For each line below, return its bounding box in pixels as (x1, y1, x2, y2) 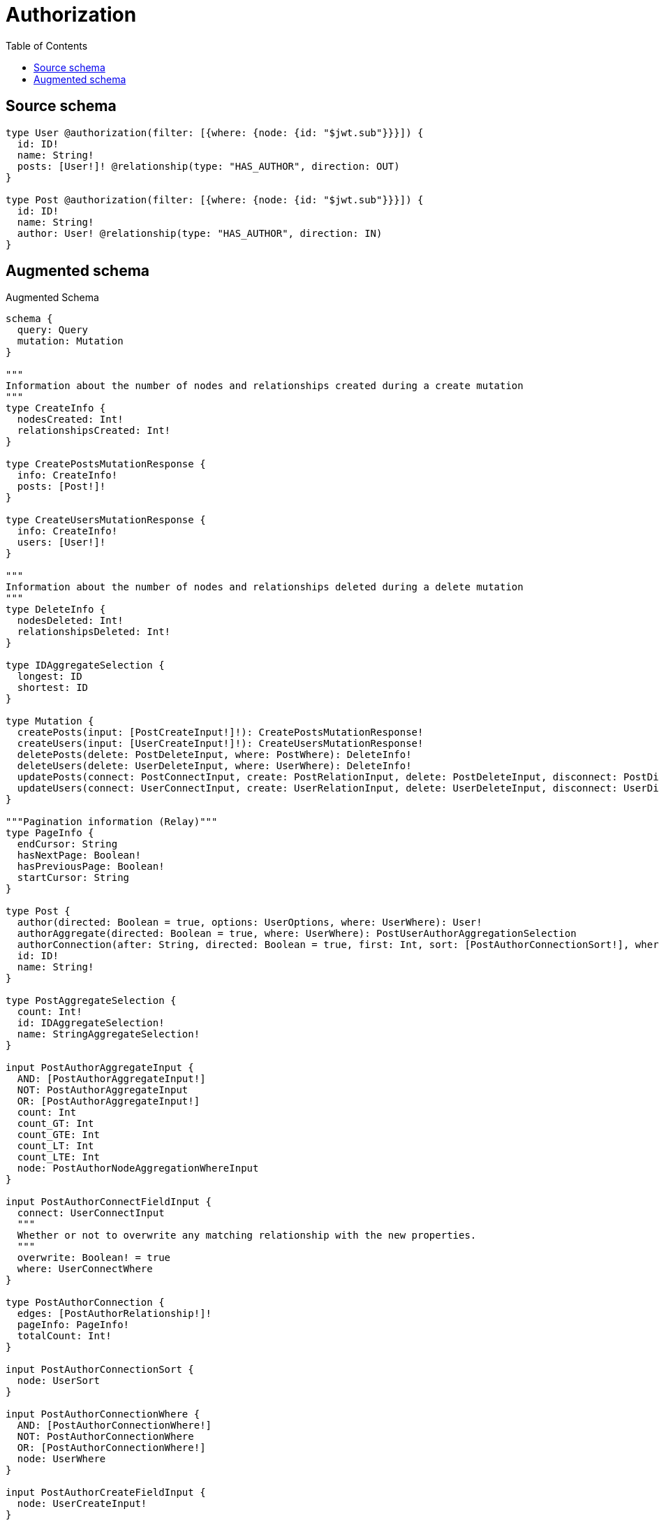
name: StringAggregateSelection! (17, 1028, 200, 1040)
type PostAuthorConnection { (6, 1297, 165, 1309)
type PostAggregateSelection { (6, 995, 177, 1007)
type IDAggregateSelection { (6, 660, 165, 671)
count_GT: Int (17, 1118, 94, 1130)
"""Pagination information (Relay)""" (6, 816, 218, 828)
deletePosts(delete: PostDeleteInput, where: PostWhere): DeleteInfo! (17, 749, 412, 761)
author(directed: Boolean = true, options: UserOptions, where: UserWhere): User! (17, 917, 482, 928)
